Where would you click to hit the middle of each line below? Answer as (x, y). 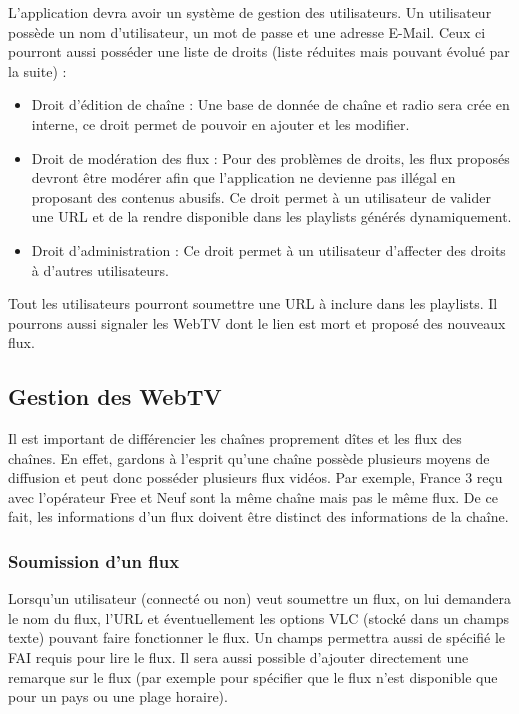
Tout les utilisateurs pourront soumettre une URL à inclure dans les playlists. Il (253, 303)
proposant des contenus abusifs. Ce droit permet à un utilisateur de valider (261, 196)
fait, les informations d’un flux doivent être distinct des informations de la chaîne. (258, 516)
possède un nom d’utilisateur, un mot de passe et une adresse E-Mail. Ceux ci (247, 31)
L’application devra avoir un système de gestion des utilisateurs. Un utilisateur (250, 12)
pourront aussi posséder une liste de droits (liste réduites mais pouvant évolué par (259, 51)
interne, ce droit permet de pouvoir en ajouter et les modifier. (220, 123)
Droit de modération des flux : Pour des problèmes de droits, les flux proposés (270, 157)
